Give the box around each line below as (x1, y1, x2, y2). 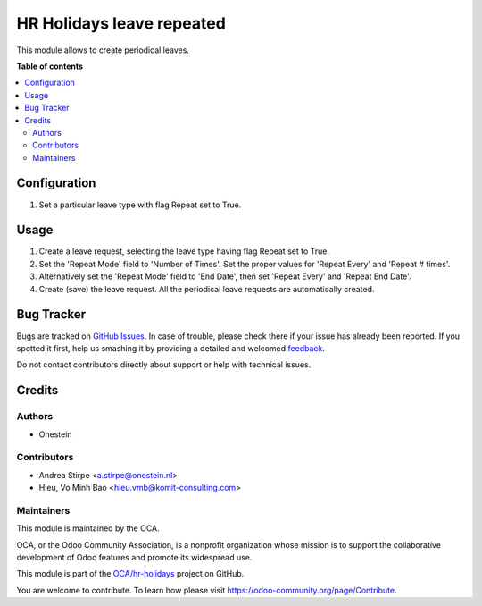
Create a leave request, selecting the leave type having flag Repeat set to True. (38, 246, 330, 257)
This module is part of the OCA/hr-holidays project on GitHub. (16, 568, 245, 579)
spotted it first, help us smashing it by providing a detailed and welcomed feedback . (16, 342, 326, 353)
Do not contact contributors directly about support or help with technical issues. (16, 359, 312, 370)
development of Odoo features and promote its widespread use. (16, 551, 253, 562)
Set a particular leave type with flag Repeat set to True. (38, 199, 242, 210)
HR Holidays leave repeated (16, 13, 227, 33)
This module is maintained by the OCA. (16, 523, 160, 534)
